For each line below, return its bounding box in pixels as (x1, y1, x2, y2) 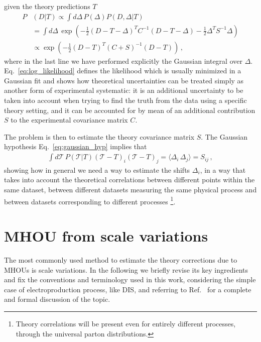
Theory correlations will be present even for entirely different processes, (16, 318, 236, 328)
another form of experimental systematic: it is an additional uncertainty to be (4, 85, 243, 95)
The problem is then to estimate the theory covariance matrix (4, 131, 195, 142)
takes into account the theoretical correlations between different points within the (4, 174, 255, 185)
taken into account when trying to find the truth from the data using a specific (4, 95, 247, 105)
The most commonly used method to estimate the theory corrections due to (4, 255, 237, 265)
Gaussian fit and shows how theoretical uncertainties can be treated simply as (4, 75, 244, 85)
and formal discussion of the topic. (4, 294, 110, 304)
